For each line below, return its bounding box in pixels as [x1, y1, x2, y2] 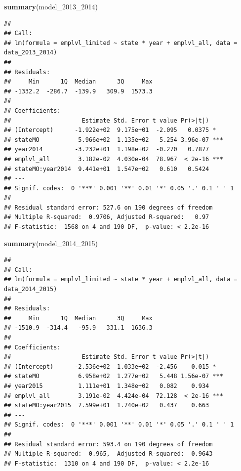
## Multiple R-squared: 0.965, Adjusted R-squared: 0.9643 [4, 450, 213, 458]
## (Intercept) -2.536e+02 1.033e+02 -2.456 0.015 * [4, 363, 216, 370]
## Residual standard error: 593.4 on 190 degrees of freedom [4, 440, 213, 448]
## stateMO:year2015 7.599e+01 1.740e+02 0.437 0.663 [4, 402, 209, 409]
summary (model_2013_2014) [4, 1, 98, 11]
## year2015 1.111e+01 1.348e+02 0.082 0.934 [4, 382, 209, 389]
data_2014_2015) [4, 286, 57, 293]
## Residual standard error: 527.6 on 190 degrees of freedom [4, 204, 213, 211]
